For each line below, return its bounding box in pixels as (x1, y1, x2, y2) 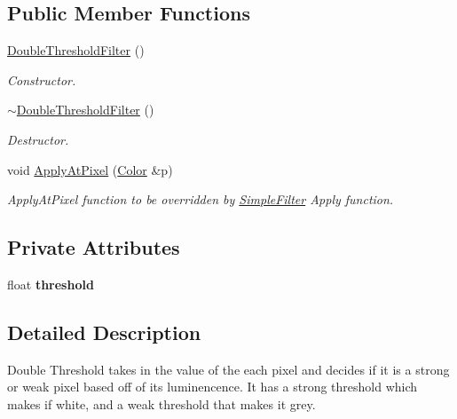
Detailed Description (7, 318, 201, 345)
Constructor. (7, 70, 76, 89)
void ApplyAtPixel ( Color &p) (7, 160, 173, 178)
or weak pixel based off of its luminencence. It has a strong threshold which (7, 377, 418, 396)
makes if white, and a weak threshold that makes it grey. (7, 394, 316, 413)
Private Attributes (7, 233, 180, 261)
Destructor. (7, 130, 69, 148)
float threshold (7, 274, 94, 293)
